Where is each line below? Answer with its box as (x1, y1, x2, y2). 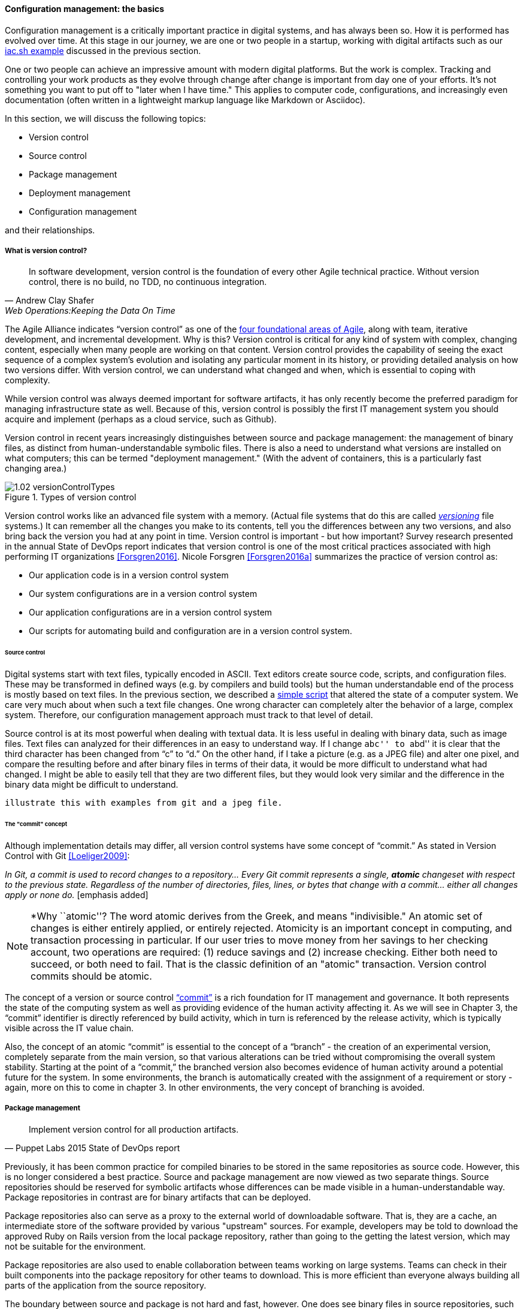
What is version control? (5, 247, 87, 255)
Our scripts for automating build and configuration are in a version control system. (29, 626, 352, 637)
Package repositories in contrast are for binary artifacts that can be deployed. (5, 1191, 311, 1202)
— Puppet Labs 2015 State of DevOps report (5, 1142, 180, 1153)
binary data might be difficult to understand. (5, 779, 178, 790)
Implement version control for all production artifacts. (29, 1124, 239, 1134)
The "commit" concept (5, 820, 68, 827)
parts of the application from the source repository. (5, 1280, 207, 1290)
